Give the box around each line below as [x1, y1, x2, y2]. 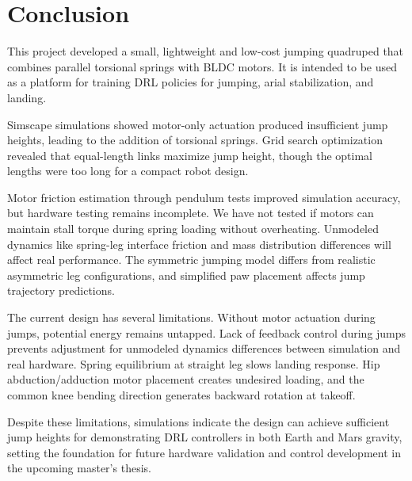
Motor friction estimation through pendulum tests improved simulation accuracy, [7, 189, 401, 205]
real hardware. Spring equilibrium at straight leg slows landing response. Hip [7, 355, 380, 372]
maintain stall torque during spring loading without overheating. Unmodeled [7, 220, 379, 237]
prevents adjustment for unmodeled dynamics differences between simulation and [7, 340, 401, 357]
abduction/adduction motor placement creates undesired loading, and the [7, 371, 364, 387]
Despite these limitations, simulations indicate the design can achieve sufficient [7, 413, 390, 429]
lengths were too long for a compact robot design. [7, 162, 249, 179]
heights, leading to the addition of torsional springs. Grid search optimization [7, 132, 383, 148]
